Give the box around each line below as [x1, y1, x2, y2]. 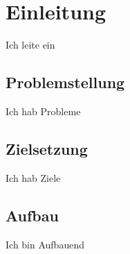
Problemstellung [6, 71, 125, 93]
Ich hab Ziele [6, 170, 61, 185]
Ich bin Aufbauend [6, 237, 84, 251]
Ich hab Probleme [6, 103, 81, 118]
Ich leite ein [6, 37, 55, 52]
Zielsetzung [6, 137, 88, 159]
